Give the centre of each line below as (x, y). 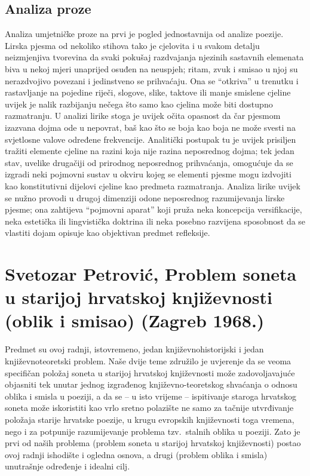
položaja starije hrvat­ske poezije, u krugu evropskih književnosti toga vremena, (150, 419)
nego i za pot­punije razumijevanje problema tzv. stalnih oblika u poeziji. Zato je (153, 431)
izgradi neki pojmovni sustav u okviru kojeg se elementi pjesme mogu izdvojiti (148, 174)
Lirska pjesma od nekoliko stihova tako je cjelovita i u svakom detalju (132, 45)
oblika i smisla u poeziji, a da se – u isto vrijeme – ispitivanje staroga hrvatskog (151, 396)
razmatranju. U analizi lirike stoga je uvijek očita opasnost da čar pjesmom (143, 116)
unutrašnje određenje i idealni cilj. (67, 466)
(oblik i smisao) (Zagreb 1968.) (135, 320)
